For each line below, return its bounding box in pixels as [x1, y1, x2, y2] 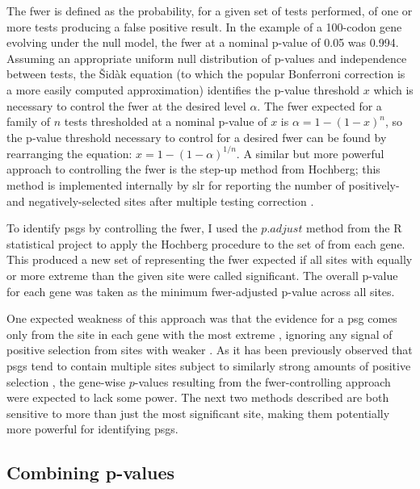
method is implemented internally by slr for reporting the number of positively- [6, 177, 400, 194]
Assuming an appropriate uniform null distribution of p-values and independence [6, 49, 407, 66]
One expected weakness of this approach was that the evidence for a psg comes [6, 310, 397, 327]
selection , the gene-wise [6, 373, 126, 390]
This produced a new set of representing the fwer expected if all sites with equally [6, 251, 413, 268]
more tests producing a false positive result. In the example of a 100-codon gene [6, 18, 402, 35]
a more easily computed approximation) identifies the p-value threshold [6, 81, 360, 98]
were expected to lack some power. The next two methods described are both [6, 389, 389, 406]
